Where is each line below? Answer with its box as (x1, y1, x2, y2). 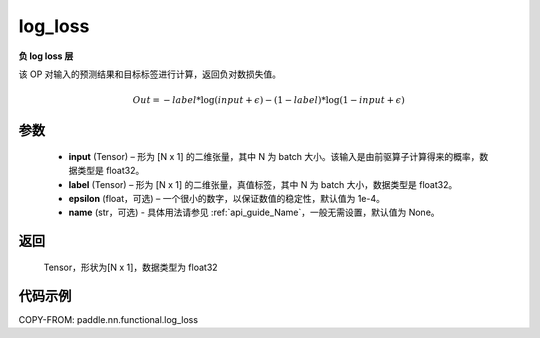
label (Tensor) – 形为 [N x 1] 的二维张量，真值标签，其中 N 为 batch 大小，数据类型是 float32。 (68, 178, 458, 190)
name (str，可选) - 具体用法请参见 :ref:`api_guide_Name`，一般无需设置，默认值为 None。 (68, 206, 440, 219)
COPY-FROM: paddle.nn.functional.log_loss (18, 313, 199, 325)
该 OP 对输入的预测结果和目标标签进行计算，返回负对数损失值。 (18, 68, 282, 80)
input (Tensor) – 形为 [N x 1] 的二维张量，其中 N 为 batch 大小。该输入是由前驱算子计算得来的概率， (68, 150, 480, 162)
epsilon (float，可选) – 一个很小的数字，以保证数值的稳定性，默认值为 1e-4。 (68, 192, 385, 204)
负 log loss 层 (18, 50, 74, 62)
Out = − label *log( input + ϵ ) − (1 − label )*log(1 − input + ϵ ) (132, 95, 405, 106)
